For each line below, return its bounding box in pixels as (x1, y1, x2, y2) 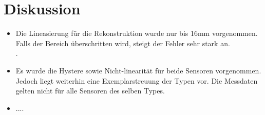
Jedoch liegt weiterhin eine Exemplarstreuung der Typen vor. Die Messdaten (15, 75, 258, 86)
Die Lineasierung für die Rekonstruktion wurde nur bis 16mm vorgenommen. (15, 28, 258, 39)
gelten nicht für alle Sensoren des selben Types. (15, 85, 165, 96)
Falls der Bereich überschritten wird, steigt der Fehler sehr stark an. (15, 37, 230, 48)
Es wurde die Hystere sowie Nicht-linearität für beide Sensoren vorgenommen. (15, 65, 261, 75)
